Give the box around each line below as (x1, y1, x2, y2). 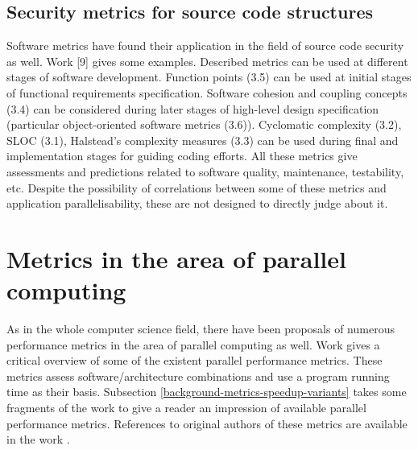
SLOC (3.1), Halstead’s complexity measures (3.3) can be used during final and (6, 131, 399, 148)
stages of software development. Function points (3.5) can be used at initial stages (6, 68, 412, 85)
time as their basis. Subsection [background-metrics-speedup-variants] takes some (6, 383, 407, 400)
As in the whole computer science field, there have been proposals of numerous (6, 320, 395, 337)
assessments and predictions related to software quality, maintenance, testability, (6, 163, 404, 180)
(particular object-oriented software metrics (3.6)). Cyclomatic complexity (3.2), (6, 116, 402, 133)
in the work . (6, 431, 70, 448)
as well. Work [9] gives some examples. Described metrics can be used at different (6, 52, 408, 69)
